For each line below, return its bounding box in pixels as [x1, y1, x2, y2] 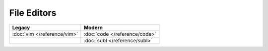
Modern [83, 24, 103, 31]
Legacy [12, 24, 30, 31]
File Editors [9, 7, 57, 18]
